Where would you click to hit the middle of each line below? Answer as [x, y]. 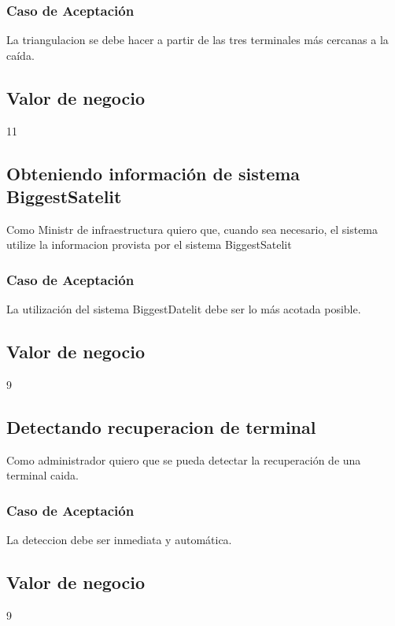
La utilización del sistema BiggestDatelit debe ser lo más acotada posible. [184, 309]
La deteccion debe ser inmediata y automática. [119, 540]
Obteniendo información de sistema [153, 173]
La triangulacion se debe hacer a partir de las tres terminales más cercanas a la [197, 40]
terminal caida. [42, 475]
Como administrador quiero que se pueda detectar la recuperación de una [184, 459]
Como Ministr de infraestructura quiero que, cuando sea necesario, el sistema [192, 229]
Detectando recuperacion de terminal [161, 426]
